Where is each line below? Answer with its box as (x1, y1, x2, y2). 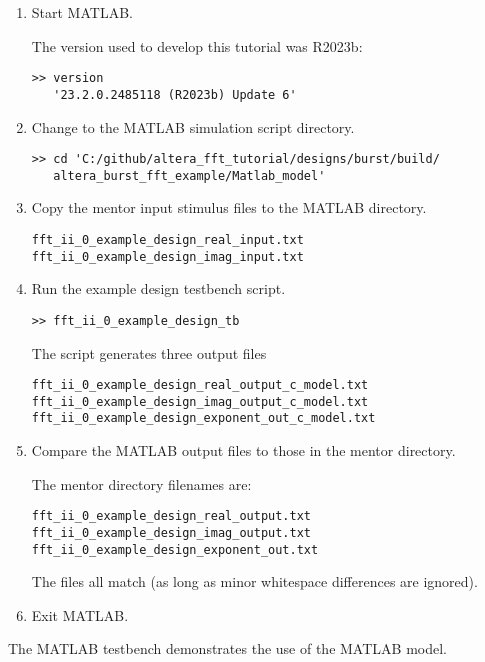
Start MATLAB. (31, 2, 133, 22)
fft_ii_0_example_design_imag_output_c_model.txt (31, 394, 369, 409)
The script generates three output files (31, 342, 267, 363)
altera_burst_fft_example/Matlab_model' (53, 168, 326, 183)
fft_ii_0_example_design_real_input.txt (31, 233, 304, 247)
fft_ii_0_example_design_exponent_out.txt (31, 542, 319, 557)
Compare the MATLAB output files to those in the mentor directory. (31, 440, 456, 461)
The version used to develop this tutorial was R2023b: (31, 35, 363, 56)
